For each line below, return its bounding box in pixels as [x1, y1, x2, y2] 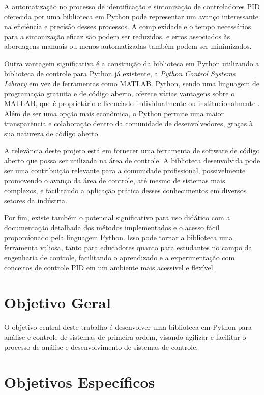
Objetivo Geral [4, 292, 111, 313]
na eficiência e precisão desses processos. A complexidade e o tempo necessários [4, 21, 251, 32]
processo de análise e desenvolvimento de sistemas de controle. [4, 341, 198, 352]
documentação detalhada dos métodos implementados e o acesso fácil [4, 222, 220, 232]
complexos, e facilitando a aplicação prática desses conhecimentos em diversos [4, 185, 247, 196]
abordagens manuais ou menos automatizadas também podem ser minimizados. [4, 41, 252, 51]
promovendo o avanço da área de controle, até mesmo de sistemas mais [4, 175, 225, 186]
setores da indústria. [4, 195, 67, 205]
